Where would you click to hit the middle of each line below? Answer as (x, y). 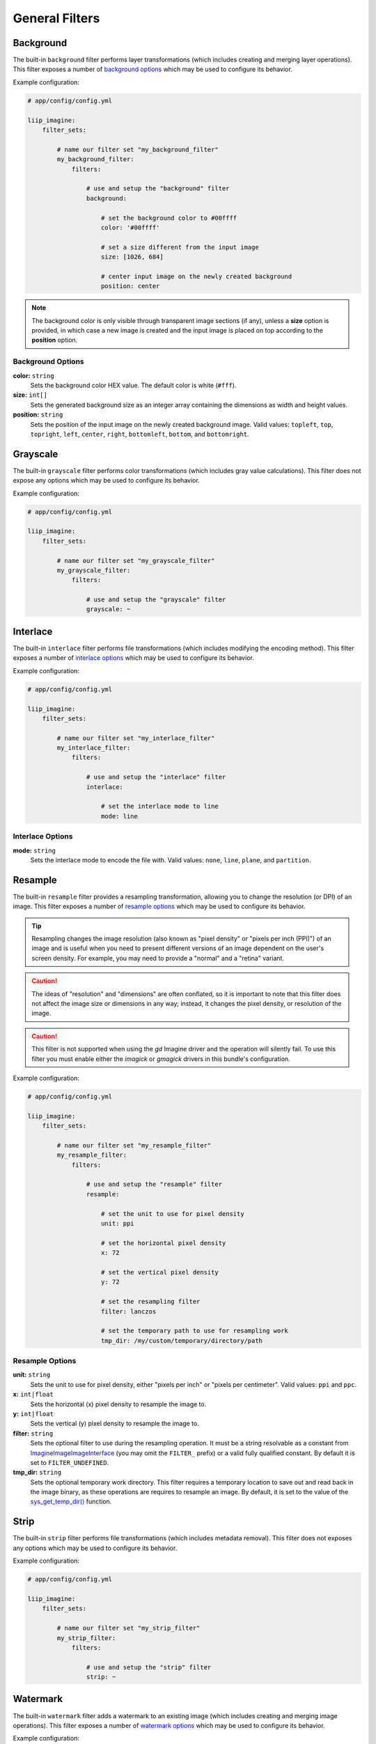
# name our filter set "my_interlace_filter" (136, 738)
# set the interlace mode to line (160, 806)
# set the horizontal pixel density (164, 1243)
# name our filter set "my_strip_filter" (128, 1628)
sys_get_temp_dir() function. (71, 1502)
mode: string (34, 850)
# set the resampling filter (151, 1302)
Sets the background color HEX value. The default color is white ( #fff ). (133, 385)
